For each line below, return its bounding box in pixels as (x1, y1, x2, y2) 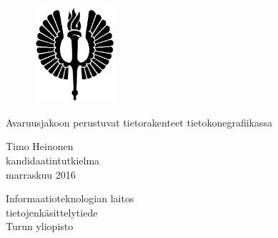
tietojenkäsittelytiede (6, 204, 98, 219)
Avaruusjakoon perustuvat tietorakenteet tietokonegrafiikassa (6, 114, 273, 129)
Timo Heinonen (6, 139, 74, 154)
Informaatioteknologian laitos (6, 191, 134, 206)
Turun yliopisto (6, 219, 74, 234)
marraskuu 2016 (6, 167, 76, 182)
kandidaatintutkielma (6, 153, 100, 168)
